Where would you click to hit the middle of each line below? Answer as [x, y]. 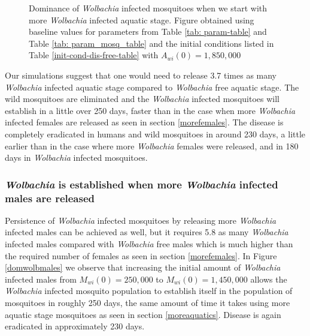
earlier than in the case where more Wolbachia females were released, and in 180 [152, 145]
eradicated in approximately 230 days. [75, 326]
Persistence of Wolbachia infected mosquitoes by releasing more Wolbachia [141, 220]
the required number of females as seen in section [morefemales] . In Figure [141, 255]
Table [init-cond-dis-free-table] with [94, 55]
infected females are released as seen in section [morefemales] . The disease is [144, 122]
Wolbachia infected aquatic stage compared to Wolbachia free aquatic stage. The [152, 87]
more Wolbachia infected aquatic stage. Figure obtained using [142, 19]
